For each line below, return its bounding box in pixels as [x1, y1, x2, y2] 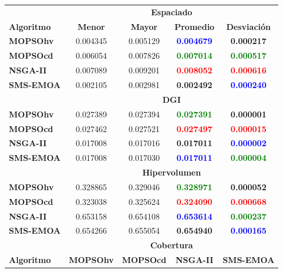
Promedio [174, 20, 215, 32]
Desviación [226, 20, 271, 32]
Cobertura [150, 239, 193, 251]
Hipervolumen [142, 166, 201, 178]
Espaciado [151, 5, 193, 18]
